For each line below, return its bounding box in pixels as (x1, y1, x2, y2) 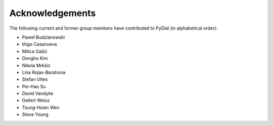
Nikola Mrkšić (22, 62, 51, 68)
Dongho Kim (22, 55, 48, 61)
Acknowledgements (9, 8, 96, 19)
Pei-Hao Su (22, 83, 46, 89)
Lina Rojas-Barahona (22, 69, 66, 75)
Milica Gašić (22, 48, 48, 54)
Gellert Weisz (22, 97, 50, 103)
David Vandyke (22, 90, 54, 96)
